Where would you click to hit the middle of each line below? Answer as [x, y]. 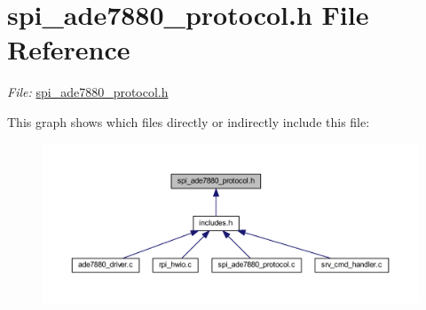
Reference [69, 49]
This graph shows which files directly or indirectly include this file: [189, 121]
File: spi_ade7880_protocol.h [88, 92]
